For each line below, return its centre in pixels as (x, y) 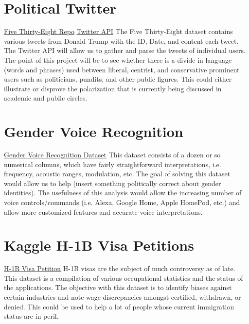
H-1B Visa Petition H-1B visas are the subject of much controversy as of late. (120, 268)
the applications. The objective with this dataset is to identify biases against (118, 287)
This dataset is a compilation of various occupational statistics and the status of (124, 278)
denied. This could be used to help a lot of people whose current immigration (119, 306)
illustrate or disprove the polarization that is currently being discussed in (113, 88)
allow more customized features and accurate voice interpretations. (103, 212)
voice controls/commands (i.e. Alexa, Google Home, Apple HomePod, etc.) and (122, 202)
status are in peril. (31, 316)
